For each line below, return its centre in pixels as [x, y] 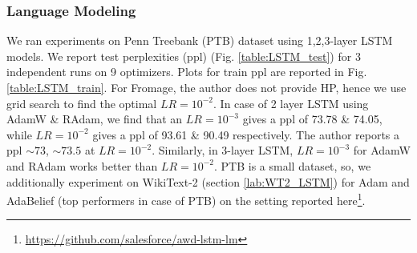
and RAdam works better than [82, 165]
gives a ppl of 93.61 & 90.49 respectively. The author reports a [246, 134]
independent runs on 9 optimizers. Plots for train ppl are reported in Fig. [187, 72]
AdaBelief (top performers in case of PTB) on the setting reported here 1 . [186, 199]
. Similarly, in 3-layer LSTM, [223, 150]
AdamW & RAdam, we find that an [95, 119]
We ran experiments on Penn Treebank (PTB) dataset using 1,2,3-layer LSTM [200, 40]
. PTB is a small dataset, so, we [293, 165]
